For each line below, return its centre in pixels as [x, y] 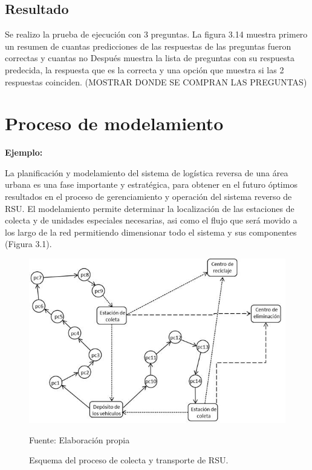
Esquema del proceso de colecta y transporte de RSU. [129, 460]
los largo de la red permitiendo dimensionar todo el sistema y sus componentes [151, 232]
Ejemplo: [24, 152]
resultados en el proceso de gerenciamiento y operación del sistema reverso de [148, 197]
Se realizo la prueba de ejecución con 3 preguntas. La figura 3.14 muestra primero [156, 34]
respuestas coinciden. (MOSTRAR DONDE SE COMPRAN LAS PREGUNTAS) [156, 81]
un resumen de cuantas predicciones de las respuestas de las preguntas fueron [148, 46]
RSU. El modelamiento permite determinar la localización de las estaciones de [150, 208]
